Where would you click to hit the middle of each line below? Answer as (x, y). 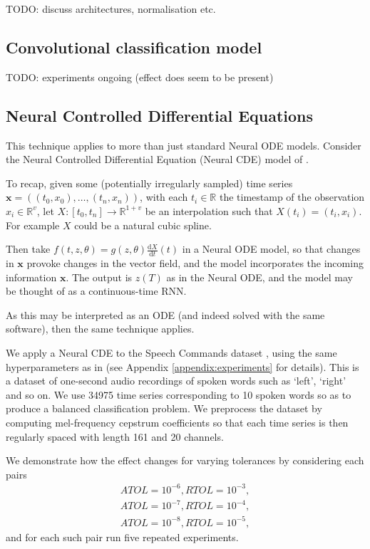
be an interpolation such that (209, 210)
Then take (28, 249)
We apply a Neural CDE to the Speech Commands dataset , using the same (171, 352)
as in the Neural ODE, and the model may (260, 277)
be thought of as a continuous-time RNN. (96, 291)
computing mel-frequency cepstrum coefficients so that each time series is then (177, 422)
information (31, 277)
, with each (164, 197)
